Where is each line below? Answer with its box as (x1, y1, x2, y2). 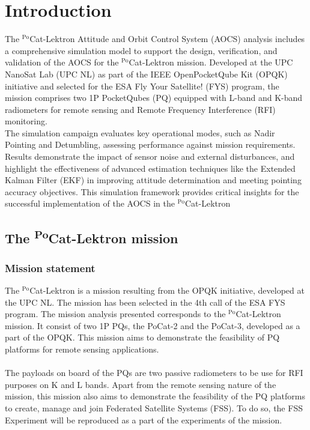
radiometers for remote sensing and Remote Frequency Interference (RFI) (5, 103, 276, 115)
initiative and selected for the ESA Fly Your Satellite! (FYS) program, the (5, 79, 279, 92)
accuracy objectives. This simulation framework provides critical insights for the (5, 185, 299, 198)
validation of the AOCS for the (5, 56, 119, 68)
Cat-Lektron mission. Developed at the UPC (129, 56, 293, 68)
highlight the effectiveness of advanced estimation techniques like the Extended (5, 162, 296, 174)
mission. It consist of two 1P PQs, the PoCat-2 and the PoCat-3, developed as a (5, 319, 300, 332)
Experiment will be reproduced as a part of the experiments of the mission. (5, 413, 282, 426)
